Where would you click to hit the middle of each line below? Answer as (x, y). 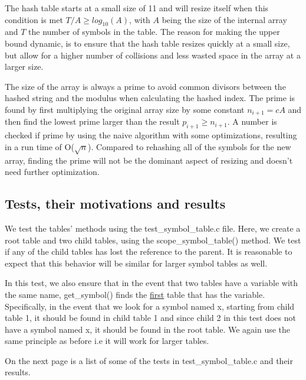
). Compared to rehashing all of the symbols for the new (190, 146)
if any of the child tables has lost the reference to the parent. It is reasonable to (149, 251)
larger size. (24, 66)
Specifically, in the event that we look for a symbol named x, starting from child (150, 306)
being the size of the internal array (224, 19)
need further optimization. (52, 172)
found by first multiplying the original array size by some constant (125, 109)
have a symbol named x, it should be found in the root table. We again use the (148, 329)
